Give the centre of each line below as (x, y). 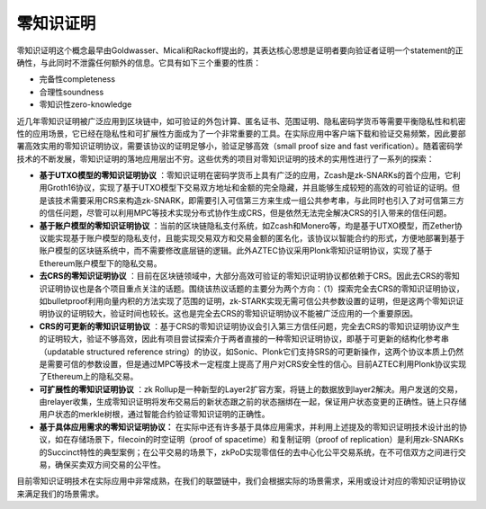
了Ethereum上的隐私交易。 (89, 377)
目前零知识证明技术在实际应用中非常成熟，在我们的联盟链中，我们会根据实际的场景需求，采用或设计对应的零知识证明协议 (241, 481)
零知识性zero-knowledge (85, 104)
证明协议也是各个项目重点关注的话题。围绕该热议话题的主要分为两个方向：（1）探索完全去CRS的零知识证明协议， (255, 289)
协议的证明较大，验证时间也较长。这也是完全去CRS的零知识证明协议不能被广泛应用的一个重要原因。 (232, 314)
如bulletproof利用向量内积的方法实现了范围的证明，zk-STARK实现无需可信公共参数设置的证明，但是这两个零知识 (247, 300)
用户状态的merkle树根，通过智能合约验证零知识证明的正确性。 (154, 415)
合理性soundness (72, 92)
